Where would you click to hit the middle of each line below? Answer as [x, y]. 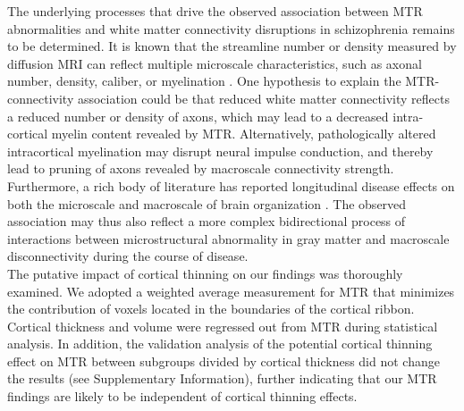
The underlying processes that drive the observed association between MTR [215, 11]
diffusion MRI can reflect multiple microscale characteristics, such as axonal [215, 63]
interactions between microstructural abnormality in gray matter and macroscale [228, 238]
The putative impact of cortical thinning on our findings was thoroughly [205, 273]
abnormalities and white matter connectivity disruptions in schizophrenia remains [231, 28]
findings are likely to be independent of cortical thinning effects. [182, 396]
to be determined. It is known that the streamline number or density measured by [232, 46]
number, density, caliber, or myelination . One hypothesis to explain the [204, 81]
